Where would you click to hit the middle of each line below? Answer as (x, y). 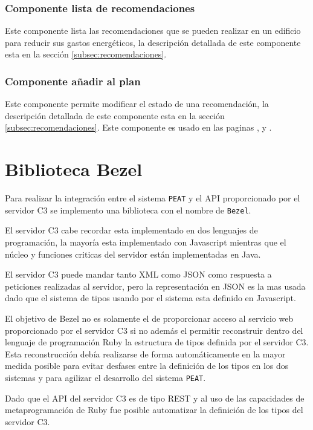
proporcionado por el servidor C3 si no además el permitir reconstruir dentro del (154, 330)
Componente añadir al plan (73, 81)
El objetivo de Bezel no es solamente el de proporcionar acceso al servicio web (149, 318)
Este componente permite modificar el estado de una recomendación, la (137, 104)
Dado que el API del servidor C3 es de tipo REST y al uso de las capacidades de (155, 398)
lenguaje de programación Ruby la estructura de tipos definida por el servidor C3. (157, 342)
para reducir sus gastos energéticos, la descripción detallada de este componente (153, 42)
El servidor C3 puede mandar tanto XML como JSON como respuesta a (138, 274)
